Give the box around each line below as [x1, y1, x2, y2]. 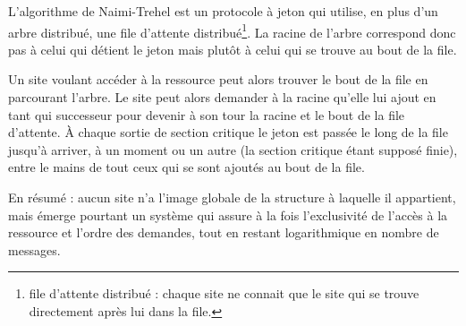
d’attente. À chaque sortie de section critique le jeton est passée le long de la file [8, 123, 448, 142]
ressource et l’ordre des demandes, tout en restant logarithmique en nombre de [8, 223, 439, 242]
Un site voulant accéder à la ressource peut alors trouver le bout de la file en [8, 70, 428, 89]
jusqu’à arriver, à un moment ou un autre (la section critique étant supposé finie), [8, 140, 458, 159]
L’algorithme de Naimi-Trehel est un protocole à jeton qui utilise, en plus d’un [8, 2, 438, 20]
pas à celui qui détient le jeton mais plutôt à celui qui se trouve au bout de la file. [8, 39, 457, 58]
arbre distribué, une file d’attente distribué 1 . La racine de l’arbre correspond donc [8, 20, 456, 41]
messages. [8, 240, 61, 259]
